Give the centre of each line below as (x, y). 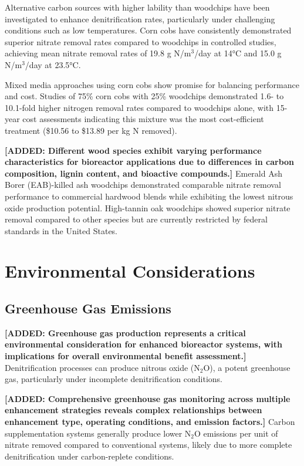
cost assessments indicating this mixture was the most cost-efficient (143, 119)
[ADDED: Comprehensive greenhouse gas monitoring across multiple (148, 398)
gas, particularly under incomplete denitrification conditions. (114, 379)
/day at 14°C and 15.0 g (238, 53)
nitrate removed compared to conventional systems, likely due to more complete (148, 445)
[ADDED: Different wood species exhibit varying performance (133, 150)
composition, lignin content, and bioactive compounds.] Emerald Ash (143, 173)
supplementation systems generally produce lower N (98, 433)
